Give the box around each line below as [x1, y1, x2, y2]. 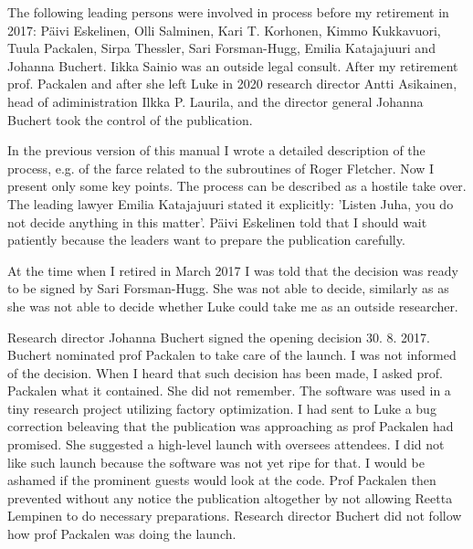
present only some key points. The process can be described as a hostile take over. [7, 176, 467, 195]
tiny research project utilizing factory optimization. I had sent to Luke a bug [7, 398, 436, 417]
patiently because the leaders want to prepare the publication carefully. [7, 230, 405, 249]
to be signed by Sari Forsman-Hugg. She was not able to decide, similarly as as [7, 279, 449, 298]
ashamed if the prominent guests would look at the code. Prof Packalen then [7, 470, 436, 490]
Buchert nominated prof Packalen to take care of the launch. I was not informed [7, 345, 457, 364]
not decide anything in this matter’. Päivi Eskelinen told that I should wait [7, 212, 427, 231]
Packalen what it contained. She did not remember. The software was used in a [7, 381, 451, 400]
